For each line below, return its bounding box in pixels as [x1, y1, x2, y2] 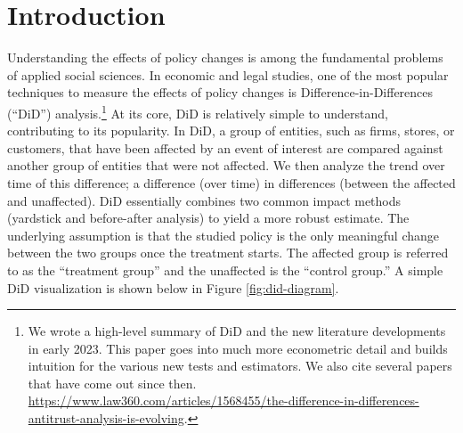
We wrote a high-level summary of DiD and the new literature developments [28, 322, 446, 340]
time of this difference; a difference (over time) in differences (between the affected [7, 173, 456, 192]
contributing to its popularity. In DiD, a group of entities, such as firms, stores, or [7, 121, 455, 140]
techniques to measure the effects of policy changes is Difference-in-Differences [7, 83, 434, 102]
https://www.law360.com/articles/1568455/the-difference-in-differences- [28, 391, 419, 410]
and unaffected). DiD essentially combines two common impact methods [7, 191, 402, 209]
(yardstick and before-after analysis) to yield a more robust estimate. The [7, 208, 410, 227]
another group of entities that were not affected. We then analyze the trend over [7, 156, 445, 175]
